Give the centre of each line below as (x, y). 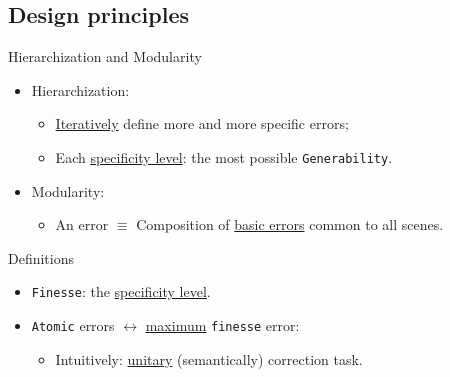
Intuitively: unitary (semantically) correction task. (209, 358)
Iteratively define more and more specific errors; (202, 123)
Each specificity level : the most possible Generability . (224, 156)
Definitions (41, 257)
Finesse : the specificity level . (121, 291)
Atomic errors (73, 325)
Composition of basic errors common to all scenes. (290, 224)
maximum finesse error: (222, 325)
